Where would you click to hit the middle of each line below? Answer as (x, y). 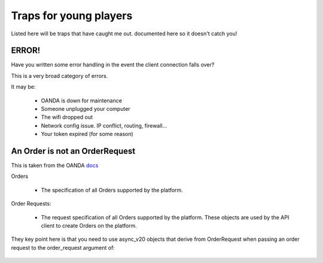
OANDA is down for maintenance (82, 100)
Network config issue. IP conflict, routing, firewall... (104, 125)
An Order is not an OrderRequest (73, 151)
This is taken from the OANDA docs (55, 165)
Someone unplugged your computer (86, 109)
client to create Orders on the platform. (89, 226)
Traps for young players (72, 16)
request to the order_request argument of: (63, 247)
